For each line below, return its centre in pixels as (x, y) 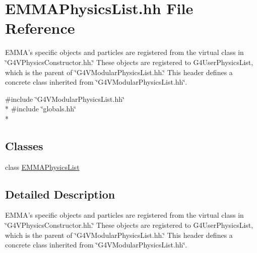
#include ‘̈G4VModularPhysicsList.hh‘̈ (65, 99)
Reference (40, 28)
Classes (24, 145)
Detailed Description (60, 194)
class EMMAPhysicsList (42, 167)
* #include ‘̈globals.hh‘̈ (41, 109)
